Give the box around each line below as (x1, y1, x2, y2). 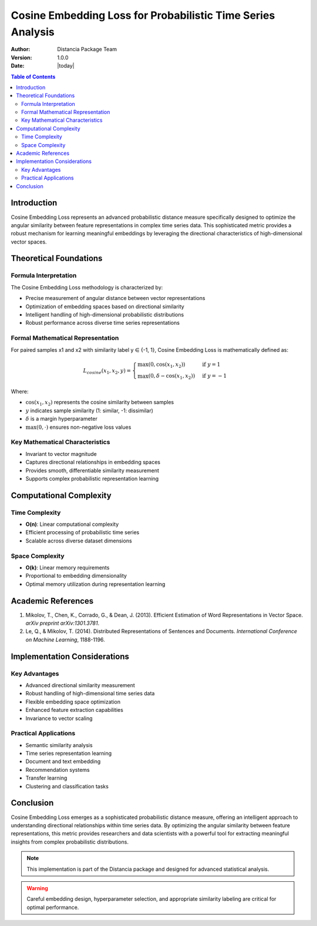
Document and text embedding (25, 758, 101, 765)
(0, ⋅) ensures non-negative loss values (36, 424, 131, 431)
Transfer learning (25, 774, 68, 782)
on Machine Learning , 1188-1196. (25, 636, 105, 643)
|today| (57, 62, 75, 69)
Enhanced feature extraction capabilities (25, 707, 123, 714)
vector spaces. (11, 238, 47, 245)
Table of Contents (11, 73, 56, 80)
